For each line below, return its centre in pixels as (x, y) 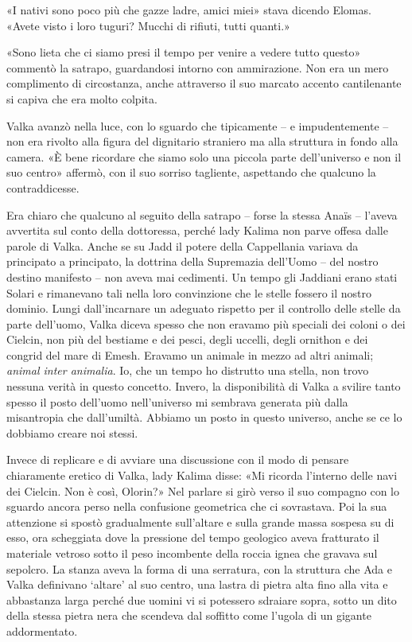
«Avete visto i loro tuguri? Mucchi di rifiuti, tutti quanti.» (148, 25)
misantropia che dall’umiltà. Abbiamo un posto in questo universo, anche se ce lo (204, 417)
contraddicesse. (43, 187)
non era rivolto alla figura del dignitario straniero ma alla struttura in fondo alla (202, 141)
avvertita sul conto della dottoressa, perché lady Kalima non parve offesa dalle (197, 230)
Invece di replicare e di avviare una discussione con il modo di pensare (178, 459)
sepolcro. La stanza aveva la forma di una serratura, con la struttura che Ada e (199, 568)
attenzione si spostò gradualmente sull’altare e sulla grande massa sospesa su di (200, 521)
